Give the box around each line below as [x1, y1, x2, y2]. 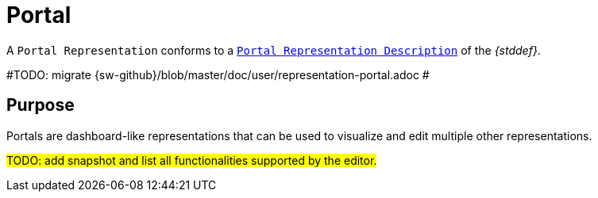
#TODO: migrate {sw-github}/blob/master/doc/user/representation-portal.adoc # [6, 67, 430, 82]
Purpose [6, 95, 75, 116]
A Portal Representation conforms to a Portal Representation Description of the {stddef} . [6, 43, 541, 57]
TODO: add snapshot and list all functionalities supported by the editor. [6, 153, 377, 167]
